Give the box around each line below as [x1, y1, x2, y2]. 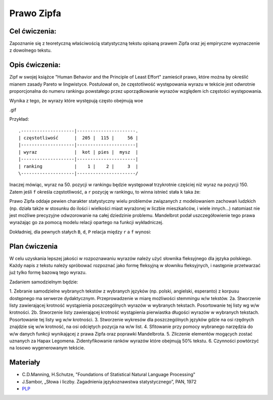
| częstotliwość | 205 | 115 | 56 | [18, 135, 139, 141]
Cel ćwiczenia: [9, 27, 57, 35]
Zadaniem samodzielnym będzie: [9, 279, 78, 285]
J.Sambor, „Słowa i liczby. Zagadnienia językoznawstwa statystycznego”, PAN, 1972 [22, 378, 197, 385]
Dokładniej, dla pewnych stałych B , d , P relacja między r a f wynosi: [9, 229, 152, 235]
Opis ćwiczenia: [9, 61, 61, 69]
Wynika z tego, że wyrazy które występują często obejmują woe [9, 97, 144, 103]
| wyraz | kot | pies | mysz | [18, 149, 139, 155]
